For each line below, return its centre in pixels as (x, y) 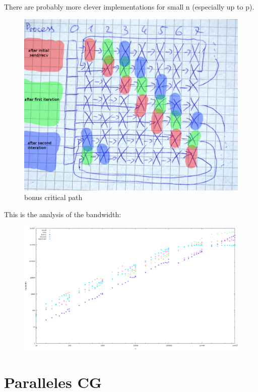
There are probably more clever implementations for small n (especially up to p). (129, 7)
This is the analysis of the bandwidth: (63, 214)
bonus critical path (53, 197)
